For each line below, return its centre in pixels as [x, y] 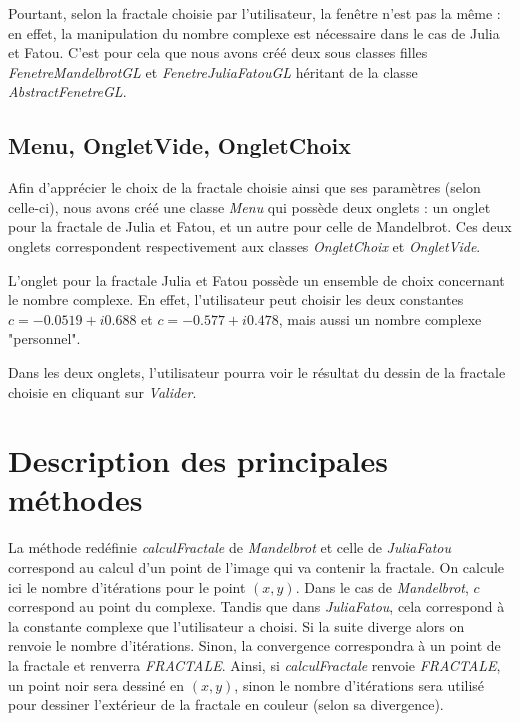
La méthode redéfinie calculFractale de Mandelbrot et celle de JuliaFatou [230, 547]
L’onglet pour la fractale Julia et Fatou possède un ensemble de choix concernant [256, 279]
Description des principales [198, 460]
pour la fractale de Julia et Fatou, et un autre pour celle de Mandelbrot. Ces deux [260, 226]
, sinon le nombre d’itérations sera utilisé [359, 684]
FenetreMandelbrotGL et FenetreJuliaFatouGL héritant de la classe [213, 71]
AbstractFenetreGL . [67, 91]
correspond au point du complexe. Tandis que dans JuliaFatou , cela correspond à [256, 606]
